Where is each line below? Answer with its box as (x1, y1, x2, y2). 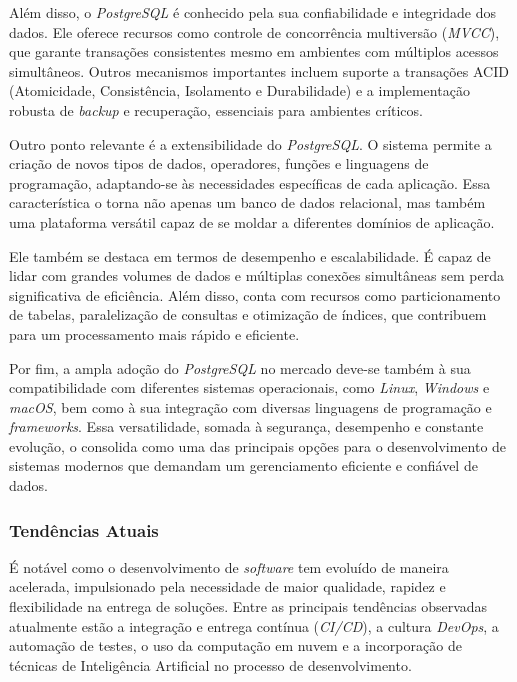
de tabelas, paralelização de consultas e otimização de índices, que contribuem (9, 304, 487, 325)
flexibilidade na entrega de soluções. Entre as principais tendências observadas (9, 596, 488, 617)
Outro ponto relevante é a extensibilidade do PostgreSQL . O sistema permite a (9, 133, 492, 154)
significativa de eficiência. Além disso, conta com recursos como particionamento (9, 284, 501, 305)
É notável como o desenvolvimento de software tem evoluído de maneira (9, 556, 449, 577)
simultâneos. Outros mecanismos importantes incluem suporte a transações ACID (9, 60, 509, 81)
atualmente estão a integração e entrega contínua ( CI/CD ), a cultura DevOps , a (9, 615, 499, 636)
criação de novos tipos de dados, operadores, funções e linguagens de (9, 153, 429, 174)
